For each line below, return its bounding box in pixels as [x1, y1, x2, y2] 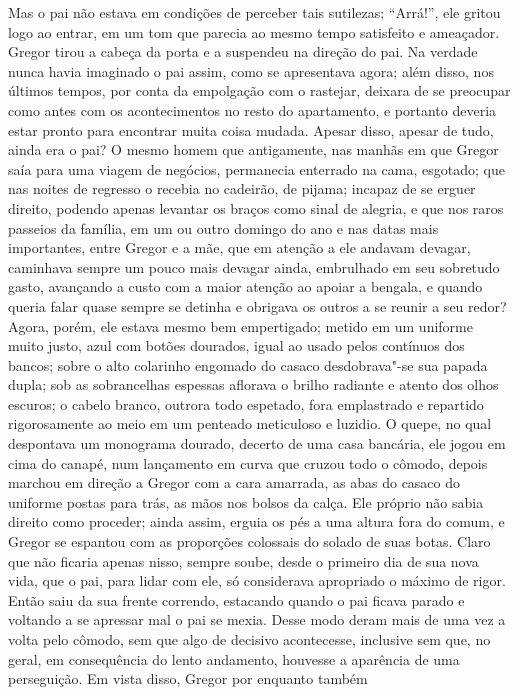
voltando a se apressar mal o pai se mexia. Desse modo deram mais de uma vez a [8, 609, 506, 630]
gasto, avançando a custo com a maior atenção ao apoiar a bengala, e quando [8, 276, 483, 297]
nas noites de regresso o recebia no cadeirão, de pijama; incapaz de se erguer [8, 178, 476, 199]
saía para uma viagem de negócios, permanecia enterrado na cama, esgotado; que [8, 158, 505, 179]
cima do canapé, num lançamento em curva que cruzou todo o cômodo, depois [8, 452, 488, 473]
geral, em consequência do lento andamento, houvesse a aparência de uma [8, 648, 460, 669]
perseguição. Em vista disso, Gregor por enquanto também [8, 668, 368, 689]
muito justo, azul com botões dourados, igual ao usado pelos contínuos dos [8, 335, 465, 356]
